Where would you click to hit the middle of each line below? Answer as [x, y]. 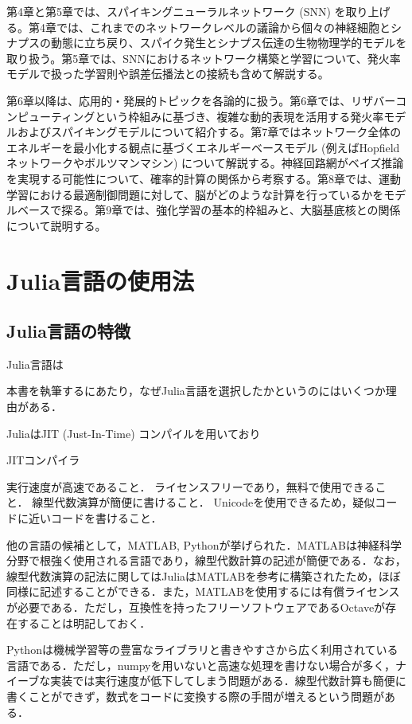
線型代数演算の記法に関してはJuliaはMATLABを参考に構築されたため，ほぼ [204, 575]
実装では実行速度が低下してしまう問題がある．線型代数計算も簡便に [228, 681]
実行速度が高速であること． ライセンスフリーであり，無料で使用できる [191, 486]
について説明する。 [56, 225]
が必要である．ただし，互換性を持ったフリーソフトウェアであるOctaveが [196, 607]
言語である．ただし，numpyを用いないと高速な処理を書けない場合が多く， [201, 665]
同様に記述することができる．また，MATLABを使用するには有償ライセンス [203, 591]
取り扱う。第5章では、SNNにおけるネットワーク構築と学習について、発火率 [204, 58]
